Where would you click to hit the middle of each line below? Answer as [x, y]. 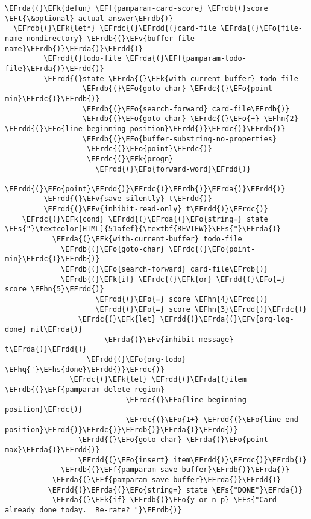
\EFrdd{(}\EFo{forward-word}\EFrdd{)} [173, 169]
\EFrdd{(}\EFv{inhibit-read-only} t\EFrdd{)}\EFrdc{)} [156, 209]
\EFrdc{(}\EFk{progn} [130, 159]
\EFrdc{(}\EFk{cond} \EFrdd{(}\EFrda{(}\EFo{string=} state [145, 219]
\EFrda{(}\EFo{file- [261, 29]
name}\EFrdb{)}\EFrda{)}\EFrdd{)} [74, 48]
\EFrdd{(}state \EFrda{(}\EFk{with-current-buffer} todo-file [171, 79]
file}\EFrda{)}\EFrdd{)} [55, 68]
